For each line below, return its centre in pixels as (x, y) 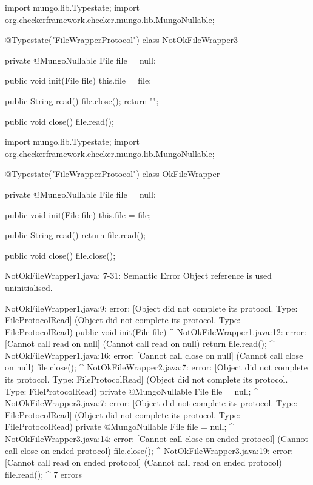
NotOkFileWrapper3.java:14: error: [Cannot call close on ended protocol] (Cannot (156, 439)
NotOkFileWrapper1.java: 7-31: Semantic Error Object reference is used (138, 276)
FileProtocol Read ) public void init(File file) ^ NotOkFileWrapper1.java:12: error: (156, 331)
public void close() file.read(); (59, 121)
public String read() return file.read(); (76, 235)
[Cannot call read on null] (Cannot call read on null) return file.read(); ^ (140, 343)
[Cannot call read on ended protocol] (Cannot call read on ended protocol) (143, 462)
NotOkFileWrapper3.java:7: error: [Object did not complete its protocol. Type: (151, 403)
